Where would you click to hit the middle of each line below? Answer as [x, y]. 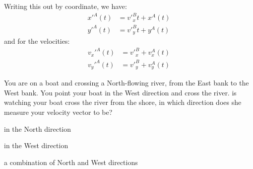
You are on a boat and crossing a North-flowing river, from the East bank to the [126, 83]
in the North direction [38, 128]
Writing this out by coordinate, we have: [65, 6]
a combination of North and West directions [71, 162]
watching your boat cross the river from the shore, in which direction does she [123, 102]
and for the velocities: [37, 41]
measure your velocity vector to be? [58, 112]
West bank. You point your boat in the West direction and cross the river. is [120, 92]
